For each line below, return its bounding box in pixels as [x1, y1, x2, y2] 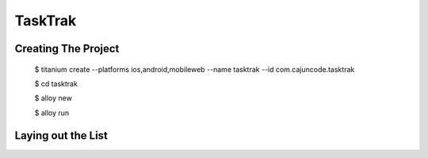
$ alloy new [34, 93, 73, 103]
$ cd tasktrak [34, 79, 78, 88]
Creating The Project [14, 42, 120, 55]
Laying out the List [14, 129, 109, 142]
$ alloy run [34, 107, 70, 118]
